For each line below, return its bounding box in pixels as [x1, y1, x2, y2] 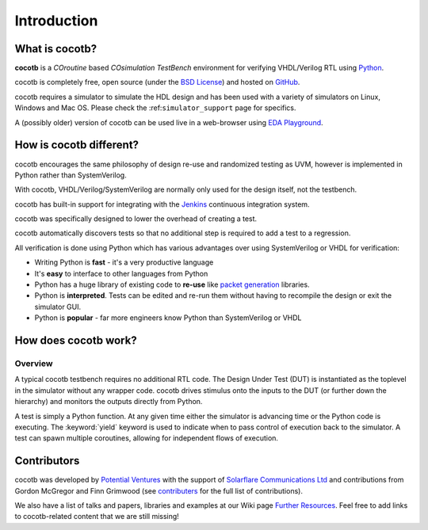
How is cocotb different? [14, 139, 139, 152]
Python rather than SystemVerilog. [14, 170, 127, 180]
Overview [14, 358, 53, 368]
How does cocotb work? [14, 334, 138, 348]
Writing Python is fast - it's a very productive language [34, 257, 214, 267]
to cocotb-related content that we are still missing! [14, 512, 180, 521]
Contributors [14, 454, 80, 467]
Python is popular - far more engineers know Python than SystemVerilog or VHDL [34, 313, 302, 322]
